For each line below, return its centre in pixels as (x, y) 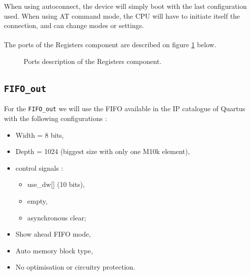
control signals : (39, 168)
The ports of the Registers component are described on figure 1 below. (110, 45)
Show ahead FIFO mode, (53, 234)
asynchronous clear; (57, 217)
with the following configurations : (56, 118)
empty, (37, 200)
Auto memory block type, (54, 250)
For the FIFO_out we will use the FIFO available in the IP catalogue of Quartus (125, 108)
